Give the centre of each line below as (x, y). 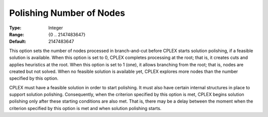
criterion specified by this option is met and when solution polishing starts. (85, 108)
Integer (56, 28)
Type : (15, 28)
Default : (18, 42)
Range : (17, 34)
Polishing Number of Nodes (67, 13)
